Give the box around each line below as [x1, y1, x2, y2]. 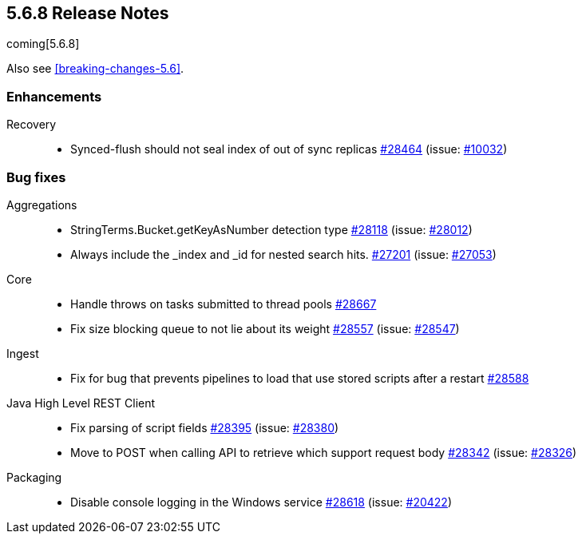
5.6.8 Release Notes [6, 3, 169, 23]
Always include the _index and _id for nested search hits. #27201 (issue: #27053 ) [70, 247, 497, 261]
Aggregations [6, 197, 77, 212]
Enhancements [6, 88, 102, 105]
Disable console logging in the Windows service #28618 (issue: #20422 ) [70, 494, 453, 509]
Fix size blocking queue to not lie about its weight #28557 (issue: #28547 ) [70, 321, 460, 336]
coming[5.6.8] [6, 37, 80, 51]
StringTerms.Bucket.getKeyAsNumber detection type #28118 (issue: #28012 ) [70, 222, 473, 236]
